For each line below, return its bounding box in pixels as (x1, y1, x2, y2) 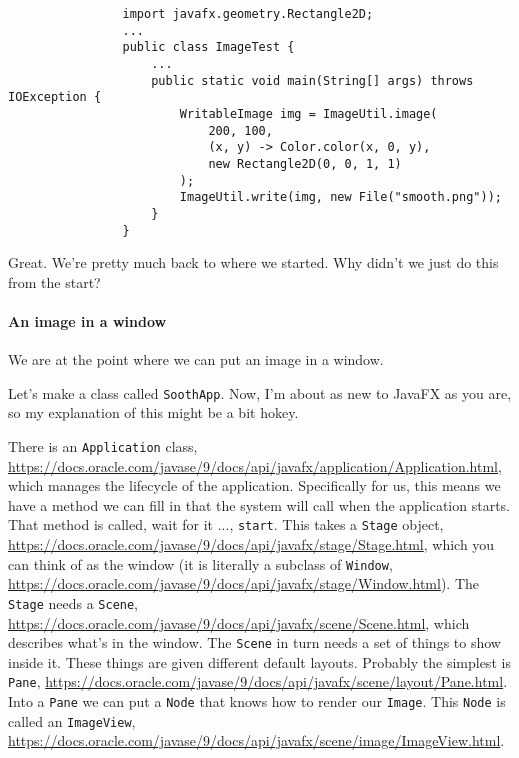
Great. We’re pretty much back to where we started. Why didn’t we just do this (8, 252, 499, 273)
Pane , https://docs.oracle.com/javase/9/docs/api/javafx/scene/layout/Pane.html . (8, 671, 508, 692)
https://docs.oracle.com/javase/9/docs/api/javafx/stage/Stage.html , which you (8, 534, 495, 555)
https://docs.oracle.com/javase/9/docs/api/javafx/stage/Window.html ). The (8, 573, 479, 594)
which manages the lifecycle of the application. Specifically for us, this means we (8, 475, 501, 496)
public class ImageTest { (122, 40, 295, 55)
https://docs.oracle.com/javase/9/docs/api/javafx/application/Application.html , (8, 455, 502, 476)
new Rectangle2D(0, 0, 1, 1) (208, 156, 402, 171)
